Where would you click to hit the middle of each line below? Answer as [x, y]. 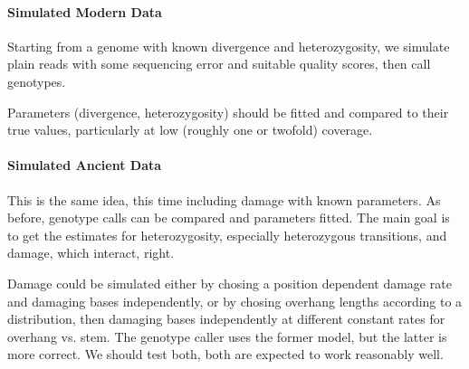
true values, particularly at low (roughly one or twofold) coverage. [190, 130]
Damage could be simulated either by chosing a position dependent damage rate [230, 283]
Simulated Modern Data [85, 11]
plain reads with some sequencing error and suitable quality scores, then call [219, 64]
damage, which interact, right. [91, 253]
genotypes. [37, 81]
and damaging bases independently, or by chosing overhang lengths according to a [235, 301]
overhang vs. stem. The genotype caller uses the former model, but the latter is [227, 336]
